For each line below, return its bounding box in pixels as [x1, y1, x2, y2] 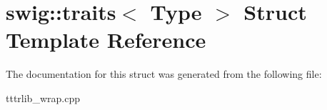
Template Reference [6, 25, 206, 54]
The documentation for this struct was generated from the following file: [6, 66, 322, 81]
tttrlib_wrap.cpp [6, 90, 80, 105]
